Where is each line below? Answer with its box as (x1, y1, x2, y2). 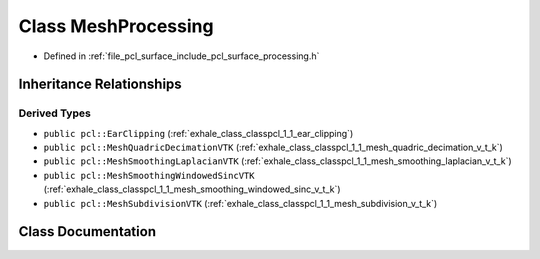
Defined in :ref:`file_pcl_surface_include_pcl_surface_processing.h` (43, 50, 320, 62)
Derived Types (18, 106, 92, 120)
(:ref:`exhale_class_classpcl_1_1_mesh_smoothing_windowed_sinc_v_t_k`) (43, 183, 341, 195)
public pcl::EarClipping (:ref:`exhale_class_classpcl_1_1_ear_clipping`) (43, 127, 354, 139)
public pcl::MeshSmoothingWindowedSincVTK (43, 170, 255, 181)
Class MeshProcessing (18, 15, 214, 37)
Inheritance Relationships (18, 76, 182, 93)
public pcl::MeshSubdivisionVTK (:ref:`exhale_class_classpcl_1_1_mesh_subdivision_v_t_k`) (43, 197, 438, 209)
